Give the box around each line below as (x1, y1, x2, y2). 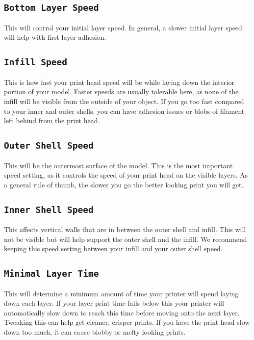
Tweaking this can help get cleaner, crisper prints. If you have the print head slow (4, 317, 250, 327)
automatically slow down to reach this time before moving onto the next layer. (4, 307, 240, 317)
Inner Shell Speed (4, 204, 94, 215)
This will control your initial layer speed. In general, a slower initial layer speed (4, 22, 242, 32)
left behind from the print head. (4, 115, 100, 126)
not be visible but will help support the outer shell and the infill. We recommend (4, 234, 247, 244)
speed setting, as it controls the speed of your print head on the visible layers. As (4, 170, 248, 180)
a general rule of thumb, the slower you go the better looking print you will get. (4, 179, 244, 189)
